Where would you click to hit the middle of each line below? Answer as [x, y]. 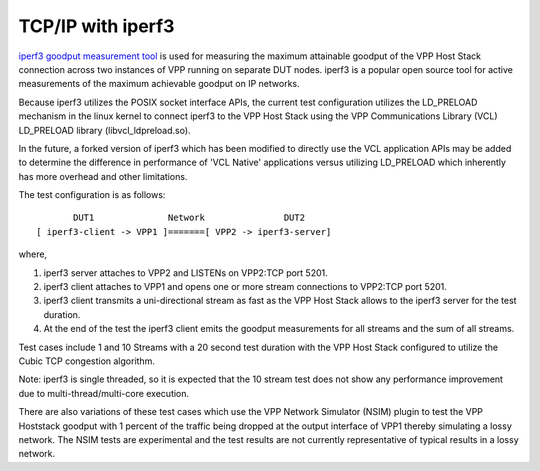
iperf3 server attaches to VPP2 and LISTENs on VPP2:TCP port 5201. [186, 272]
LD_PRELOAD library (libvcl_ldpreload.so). [104, 130]
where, [33, 254]
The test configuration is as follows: [92, 195]
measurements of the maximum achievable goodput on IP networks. [159, 84]
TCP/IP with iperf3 [96, 26]
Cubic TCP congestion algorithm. [86, 361]
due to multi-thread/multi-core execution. [104, 393]
